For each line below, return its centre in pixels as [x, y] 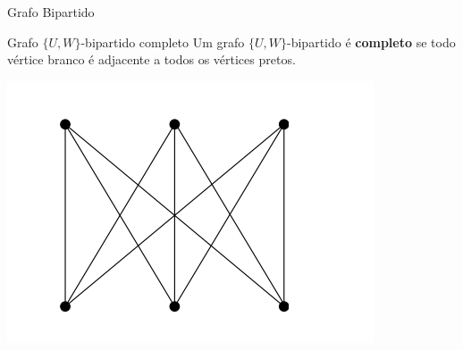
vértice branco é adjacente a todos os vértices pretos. [152, 59]
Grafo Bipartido [51, 12]
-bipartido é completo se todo [371, 42]
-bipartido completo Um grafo [163, 42]
